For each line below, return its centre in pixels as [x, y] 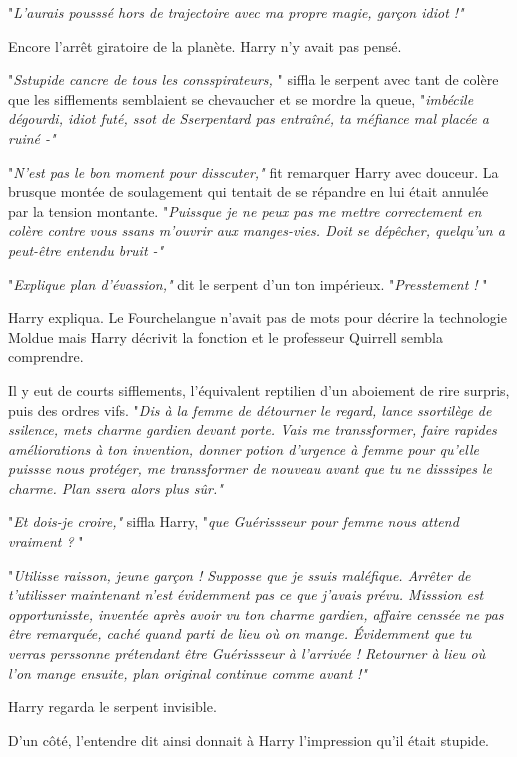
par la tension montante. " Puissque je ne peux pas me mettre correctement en [245, 210]
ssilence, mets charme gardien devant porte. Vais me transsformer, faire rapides [252, 429]
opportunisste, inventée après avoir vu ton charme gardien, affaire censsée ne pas [256, 613]
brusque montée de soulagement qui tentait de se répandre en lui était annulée [248, 191]
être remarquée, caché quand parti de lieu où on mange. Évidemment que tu [240, 633]
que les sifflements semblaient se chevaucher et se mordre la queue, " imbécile [241, 98]
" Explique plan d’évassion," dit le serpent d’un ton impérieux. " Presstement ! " [248, 283]
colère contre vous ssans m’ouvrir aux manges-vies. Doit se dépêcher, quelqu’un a [256, 230]
